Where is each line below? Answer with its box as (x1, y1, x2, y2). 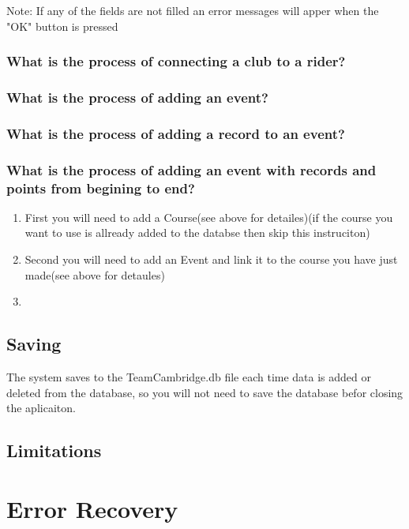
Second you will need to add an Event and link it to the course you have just (24, 251, 398, 268)
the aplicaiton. (6, 400, 76, 416)
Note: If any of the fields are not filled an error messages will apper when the (6, 2, 379, 18)
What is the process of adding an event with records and (6, 159, 377, 179)
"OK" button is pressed (6, 17, 118, 34)
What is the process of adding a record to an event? (6, 123, 345, 143)
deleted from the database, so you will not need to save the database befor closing (6, 384, 403, 400)
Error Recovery (6, 492, 178, 524)
